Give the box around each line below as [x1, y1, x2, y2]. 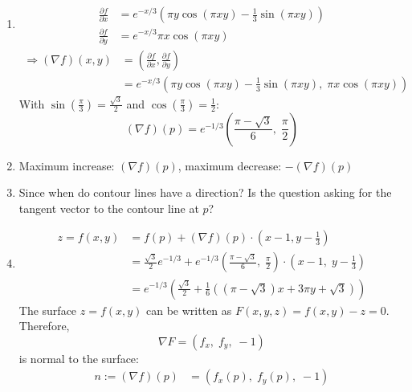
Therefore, [18, 317, 70, 334]
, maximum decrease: [177, 157, 282, 174]
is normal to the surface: [18, 349, 139, 366]
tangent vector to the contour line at [18, 199, 199, 216]
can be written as [146, 301, 232, 318]
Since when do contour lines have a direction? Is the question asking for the [18, 184, 392, 201]
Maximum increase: [18, 157, 115, 174]
